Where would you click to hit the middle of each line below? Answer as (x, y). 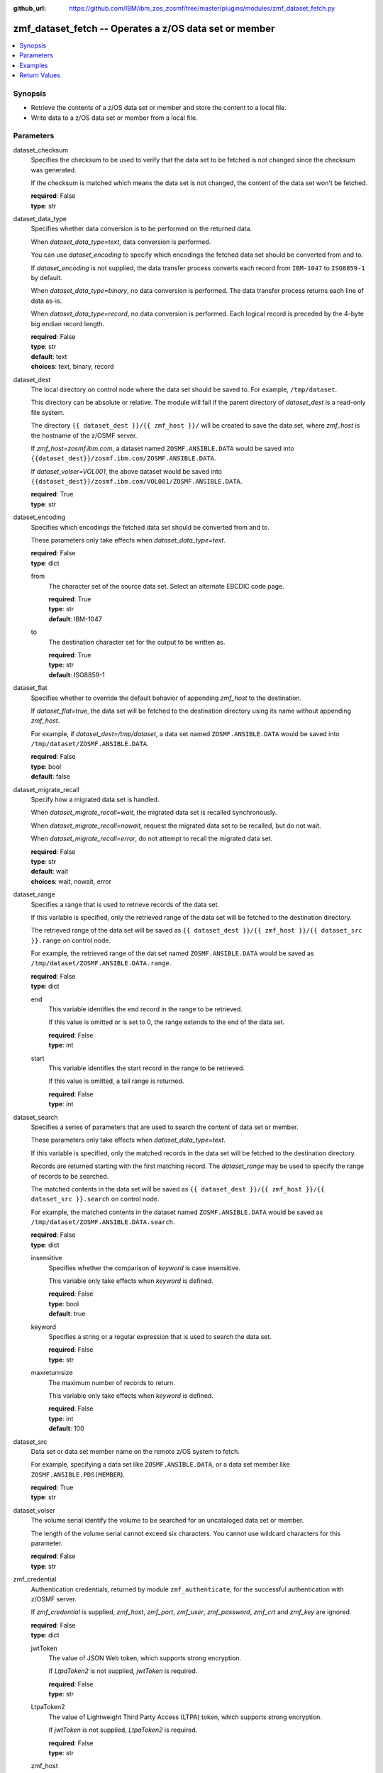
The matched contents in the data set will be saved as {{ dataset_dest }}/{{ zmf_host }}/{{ (178, 1189)
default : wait (50, 872)
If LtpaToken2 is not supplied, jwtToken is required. (123, 1671)
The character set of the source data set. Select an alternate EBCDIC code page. (166, 586)
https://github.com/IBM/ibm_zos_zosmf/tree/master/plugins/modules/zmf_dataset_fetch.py (202, 8)
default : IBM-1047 (75, 619)
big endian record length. (68, 323)
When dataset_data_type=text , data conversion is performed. (121, 242)
